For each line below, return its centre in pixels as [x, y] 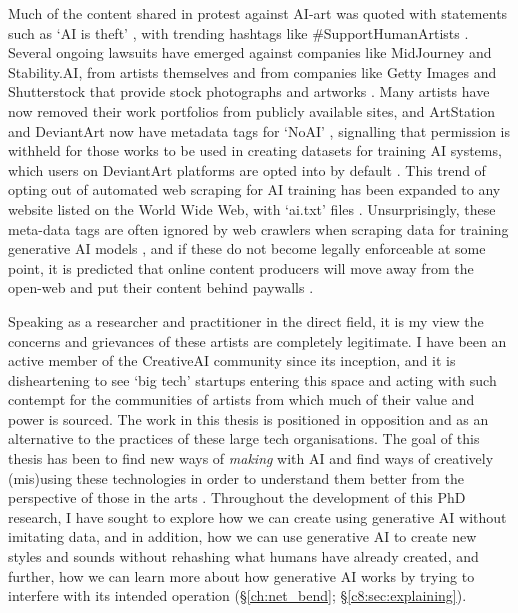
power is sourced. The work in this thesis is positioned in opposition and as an [248, 418]
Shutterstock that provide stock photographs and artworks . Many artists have [249, 91]
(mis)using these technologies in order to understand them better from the [236, 477]
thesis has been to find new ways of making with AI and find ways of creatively [251, 458]
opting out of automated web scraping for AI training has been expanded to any [254, 189]
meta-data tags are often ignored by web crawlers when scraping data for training [258, 228]
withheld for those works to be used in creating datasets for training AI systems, [255, 150]
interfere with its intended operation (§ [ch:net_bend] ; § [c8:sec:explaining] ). [237, 595]
